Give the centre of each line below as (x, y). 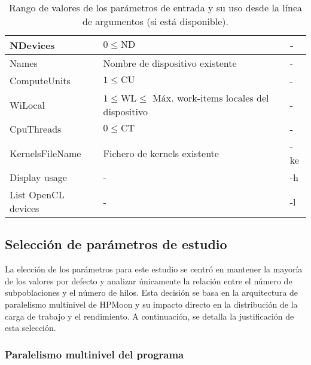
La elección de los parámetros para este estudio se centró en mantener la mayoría (154, 269)
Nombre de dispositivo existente (170, 63)
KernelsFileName (45, 153)
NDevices (32, 45)
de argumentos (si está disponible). (155, 21)
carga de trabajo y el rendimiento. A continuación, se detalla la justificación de (150, 316)
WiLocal (27, 105)
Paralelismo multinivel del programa (94, 354)
